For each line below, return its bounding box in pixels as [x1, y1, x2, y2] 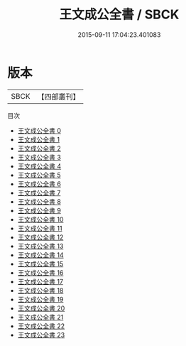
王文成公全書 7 [17, 188, 61, 197]
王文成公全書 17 [17, 277, 64, 286]
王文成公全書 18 [17, 286, 64, 295]
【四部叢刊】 [37, 92, 80, 102]
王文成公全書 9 [17, 206, 62, 215]
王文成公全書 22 [17, 321, 65, 330]
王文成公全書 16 [17, 268, 64, 277]
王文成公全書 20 [17, 303, 65, 313]
